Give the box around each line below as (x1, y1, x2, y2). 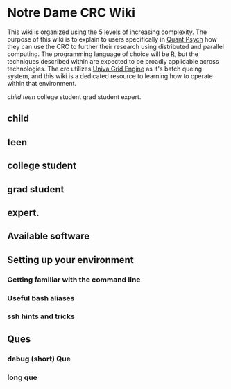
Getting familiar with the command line (7, 275, 141, 284)
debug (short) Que (7, 354, 71, 363)
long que (7, 372, 38, 382)
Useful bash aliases (7, 293, 75, 302)
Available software (7, 230, 90, 242)
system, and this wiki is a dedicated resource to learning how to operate (7, 71, 214, 80)
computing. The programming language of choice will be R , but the (7, 50, 199, 58)
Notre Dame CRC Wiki (7, 5, 136, 21)
